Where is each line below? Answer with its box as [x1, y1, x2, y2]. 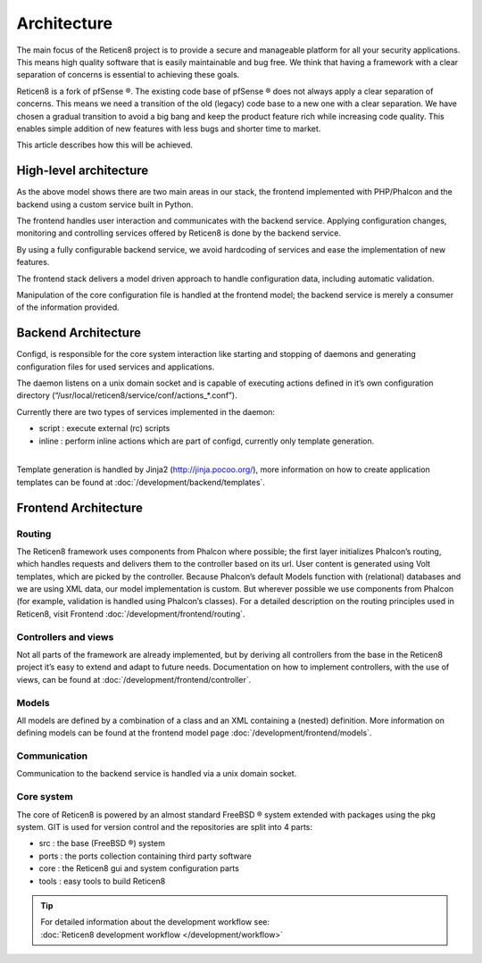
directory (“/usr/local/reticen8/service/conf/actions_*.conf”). [16, 390, 237, 401]
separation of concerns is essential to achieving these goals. [16, 70, 240, 80]
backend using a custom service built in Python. [16, 199, 194, 210]
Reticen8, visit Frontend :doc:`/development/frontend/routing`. [16, 608, 245, 619]
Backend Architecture [16, 326, 142, 341]
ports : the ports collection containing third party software [38, 851, 252, 861]
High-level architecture [16, 163, 149, 178]
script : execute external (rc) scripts [38, 423, 170, 434]
